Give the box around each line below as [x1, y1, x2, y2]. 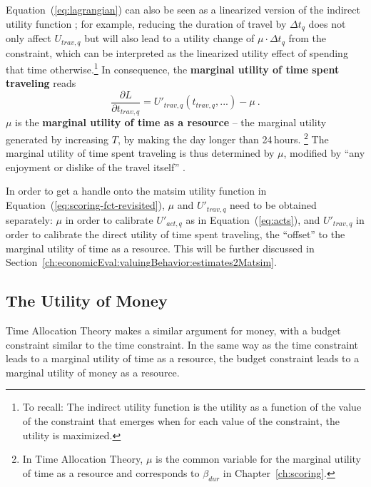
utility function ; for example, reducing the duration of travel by [6, 16, 287, 31]
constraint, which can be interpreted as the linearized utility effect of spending [6, 45, 348, 60]
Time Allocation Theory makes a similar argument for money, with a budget [6, 322, 341, 337]
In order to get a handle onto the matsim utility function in [6, 183, 267, 198]
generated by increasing [6, 131, 109, 146]
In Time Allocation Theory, [22, 451, 143, 466]
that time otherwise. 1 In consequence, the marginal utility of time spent [6, 60, 340, 76]
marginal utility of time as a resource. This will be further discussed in [6, 240, 315, 255]
